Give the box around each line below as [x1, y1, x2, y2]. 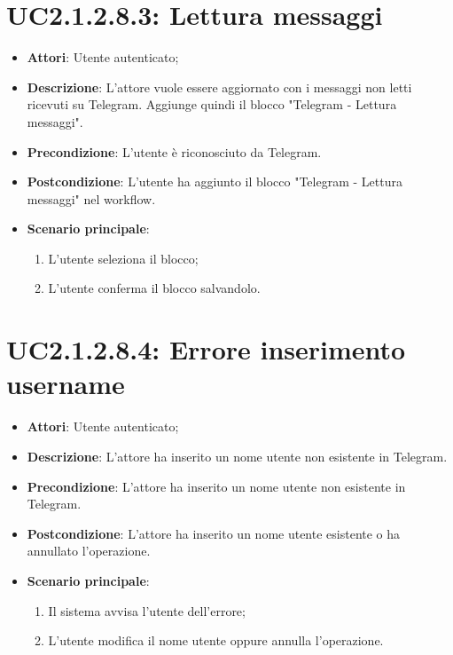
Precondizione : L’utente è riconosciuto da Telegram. [27, 142, 322, 161]
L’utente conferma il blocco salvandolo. [48, 279, 261, 297]
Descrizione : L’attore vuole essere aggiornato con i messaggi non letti [27, 77, 412, 96]
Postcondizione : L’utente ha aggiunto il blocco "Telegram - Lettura [27, 172, 402, 191]
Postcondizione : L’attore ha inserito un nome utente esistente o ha [27, 524, 401, 542]
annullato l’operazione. [27, 541, 151, 560]
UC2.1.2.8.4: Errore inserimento [6, 331, 406, 367]
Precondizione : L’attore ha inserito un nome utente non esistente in [27, 477, 406, 495]
